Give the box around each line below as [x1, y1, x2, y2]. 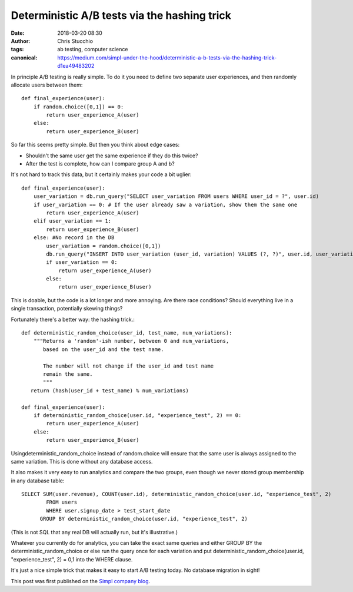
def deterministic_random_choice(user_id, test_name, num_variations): [21, 330, 232, 336]
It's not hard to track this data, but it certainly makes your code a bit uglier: [11, 171, 192, 178]
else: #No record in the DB [33, 234, 115, 241]
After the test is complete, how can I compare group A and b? [25, 160, 175, 167]
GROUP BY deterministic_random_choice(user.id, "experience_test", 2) [39, 515, 248, 522]
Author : [11, 37, 31, 44]
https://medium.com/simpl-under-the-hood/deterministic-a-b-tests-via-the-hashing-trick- [57, 54, 277, 61]
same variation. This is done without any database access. [11, 458, 153, 465]
